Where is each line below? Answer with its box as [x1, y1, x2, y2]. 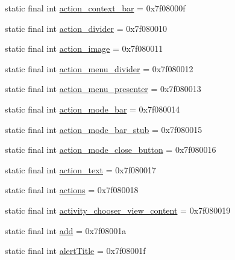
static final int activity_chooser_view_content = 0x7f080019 [5, 203, 231, 216]
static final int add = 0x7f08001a [5, 224, 127, 237]
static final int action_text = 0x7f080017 [5, 163, 156, 176]
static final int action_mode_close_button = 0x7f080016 [5, 143, 216, 156]
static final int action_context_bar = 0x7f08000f [5, 2, 186, 14]
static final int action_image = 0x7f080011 [5, 42, 163, 55]
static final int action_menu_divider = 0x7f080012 [5, 62, 193, 75]
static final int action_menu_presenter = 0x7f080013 [5, 82, 201, 95]
